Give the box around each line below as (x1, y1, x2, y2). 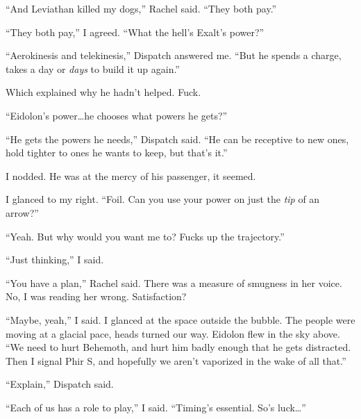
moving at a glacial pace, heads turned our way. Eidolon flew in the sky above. (6, 326, 340, 340)
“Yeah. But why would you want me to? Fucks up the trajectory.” (6, 229, 285, 243)
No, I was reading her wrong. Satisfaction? (6, 289, 187, 304)
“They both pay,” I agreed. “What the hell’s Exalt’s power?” (6, 24, 265, 39)
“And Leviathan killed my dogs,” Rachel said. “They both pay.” (6, 1, 277, 15)
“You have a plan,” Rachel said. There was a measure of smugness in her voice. (6, 275, 342, 290)
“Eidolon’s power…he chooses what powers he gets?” (6, 108, 228, 122)
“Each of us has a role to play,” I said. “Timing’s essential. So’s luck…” (6, 400, 306, 414)
